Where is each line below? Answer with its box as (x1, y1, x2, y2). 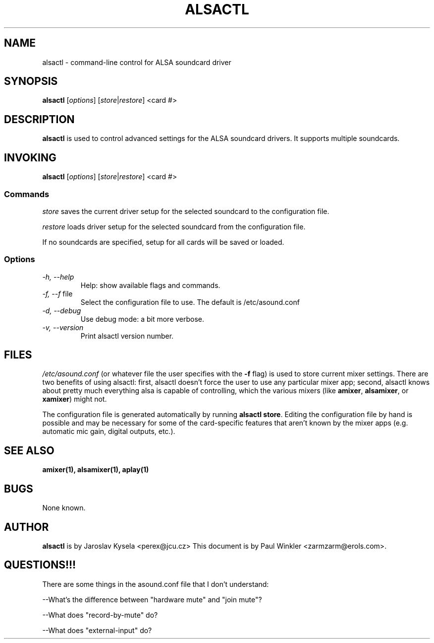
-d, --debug (42, 306, 81, 315)
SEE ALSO (4, 444, 54, 457)
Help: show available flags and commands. (80, 281, 220, 289)
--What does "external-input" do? (42, 626, 152, 635)
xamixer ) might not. (42, 395, 107, 404)
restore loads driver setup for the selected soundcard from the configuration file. (42, 222, 306, 231)
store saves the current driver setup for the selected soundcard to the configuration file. (42, 207, 329, 215)
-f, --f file (42, 289, 73, 298)
